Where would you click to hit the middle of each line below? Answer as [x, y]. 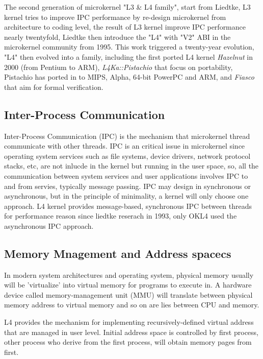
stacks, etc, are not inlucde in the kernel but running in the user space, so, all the [131, 166]
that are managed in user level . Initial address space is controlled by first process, [131, 332]
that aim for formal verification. [54, 87]
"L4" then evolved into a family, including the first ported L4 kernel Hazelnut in [128, 56]
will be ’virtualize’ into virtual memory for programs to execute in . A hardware [128, 285]
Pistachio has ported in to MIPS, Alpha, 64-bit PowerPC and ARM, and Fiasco [129, 77]
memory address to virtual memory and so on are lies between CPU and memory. [132, 305]
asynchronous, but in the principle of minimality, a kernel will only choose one [126, 196]
